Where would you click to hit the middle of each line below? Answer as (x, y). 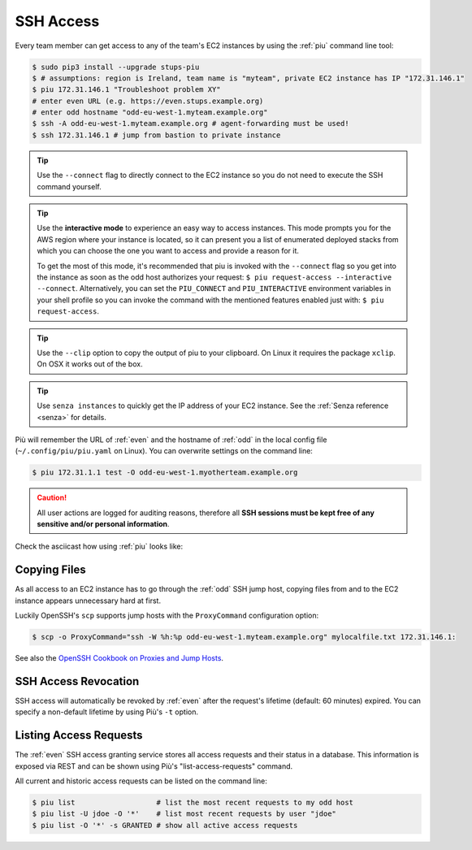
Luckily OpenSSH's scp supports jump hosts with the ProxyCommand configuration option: (167, 616)
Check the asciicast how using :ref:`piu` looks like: (99, 546)
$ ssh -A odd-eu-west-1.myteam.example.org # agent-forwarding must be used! (191, 124)
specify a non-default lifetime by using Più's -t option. (107, 712)
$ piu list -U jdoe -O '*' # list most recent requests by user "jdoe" (184, 814)
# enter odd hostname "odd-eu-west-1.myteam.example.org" (150, 113)
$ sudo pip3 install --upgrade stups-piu (116, 67)
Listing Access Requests (79, 735)
